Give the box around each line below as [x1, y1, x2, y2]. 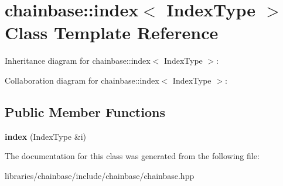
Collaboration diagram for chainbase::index [5, 74, 159, 86]
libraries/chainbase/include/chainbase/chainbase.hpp [5, 169, 195, 181]
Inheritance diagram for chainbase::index [5, 54, 151, 67]
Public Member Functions [5, 102, 165, 120]
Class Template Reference [5, 20, 219, 44]
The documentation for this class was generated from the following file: [5, 150, 260, 162]
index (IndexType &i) [5, 130, 86, 142]
